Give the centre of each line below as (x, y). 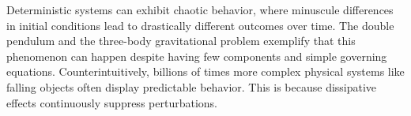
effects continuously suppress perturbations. (112, 102)
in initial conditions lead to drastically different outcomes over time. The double (200, 25)
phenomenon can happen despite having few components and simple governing (197, 56)
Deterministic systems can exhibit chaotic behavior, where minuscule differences (200, 9)
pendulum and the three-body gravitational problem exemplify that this (181, 41)
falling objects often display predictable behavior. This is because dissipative (192, 86)
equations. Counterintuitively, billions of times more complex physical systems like (205, 71)
